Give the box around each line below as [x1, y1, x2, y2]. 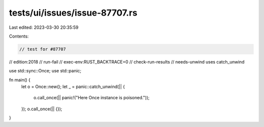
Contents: [9, 33, 29, 39]
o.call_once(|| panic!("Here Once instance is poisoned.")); [33, 95, 150, 101]
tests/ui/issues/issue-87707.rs [9, 7, 138, 18]
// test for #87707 [19, 46, 66, 52]
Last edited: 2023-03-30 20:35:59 [9, 24, 79, 30]
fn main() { [9, 77, 31, 83]
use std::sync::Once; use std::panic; [9, 68, 82, 74]
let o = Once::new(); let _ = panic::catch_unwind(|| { [21, 84, 125, 90]
